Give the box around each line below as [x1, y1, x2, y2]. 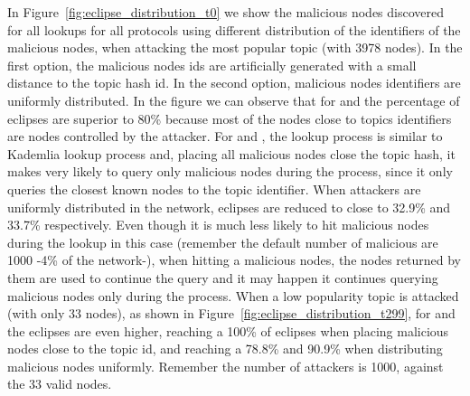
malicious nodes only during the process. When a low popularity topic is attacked [7, 286, 459, 305]
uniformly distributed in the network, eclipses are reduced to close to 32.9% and [7, 197, 451, 216]
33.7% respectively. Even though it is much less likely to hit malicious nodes [7, 215, 429, 234]
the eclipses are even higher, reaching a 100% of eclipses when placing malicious [7, 321, 449, 340]
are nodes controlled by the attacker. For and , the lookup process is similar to [7, 127, 443, 146]
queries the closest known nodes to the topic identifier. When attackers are [7, 179, 421, 198]
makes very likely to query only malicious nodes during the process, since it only [7, 162, 453, 181]
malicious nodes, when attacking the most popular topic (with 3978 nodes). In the [7, 38, 463, 57]
